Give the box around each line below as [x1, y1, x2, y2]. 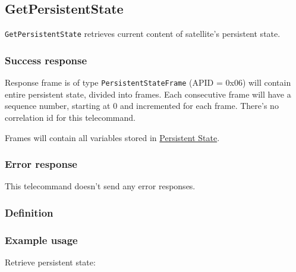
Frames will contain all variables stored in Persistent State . [5, 131, 220, 143]
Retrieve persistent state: [5, 255, 96, 268]
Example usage [5, 232, 78, 247]
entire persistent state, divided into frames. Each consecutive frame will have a [5, 87, 291, 100]
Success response [5, 52, 87, 67]
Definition [5, 205, 53, 220]
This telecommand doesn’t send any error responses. [5, 180, 196, 192]
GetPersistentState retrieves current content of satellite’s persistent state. [5, 27, 281, 40]
